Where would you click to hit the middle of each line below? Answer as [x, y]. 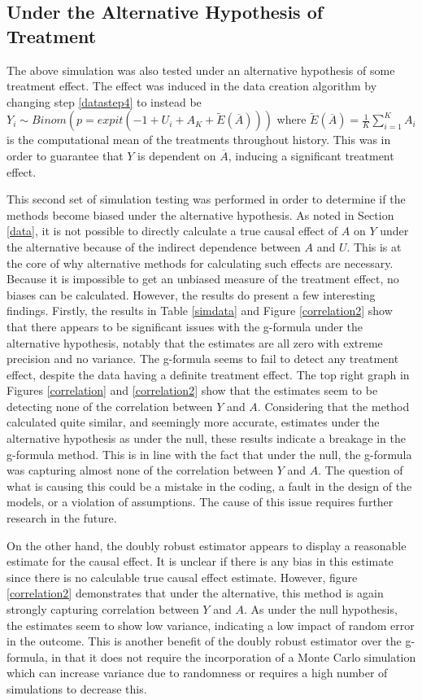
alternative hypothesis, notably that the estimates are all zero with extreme [195, 342]
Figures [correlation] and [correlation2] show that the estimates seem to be [192, 390]
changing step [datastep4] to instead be [104, 101]
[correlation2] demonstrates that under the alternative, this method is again [195, 593]
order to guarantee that [65, 155]
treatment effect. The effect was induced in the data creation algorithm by [192, 86]
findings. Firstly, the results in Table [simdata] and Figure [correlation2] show [200, 311]
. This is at [374, 246]
